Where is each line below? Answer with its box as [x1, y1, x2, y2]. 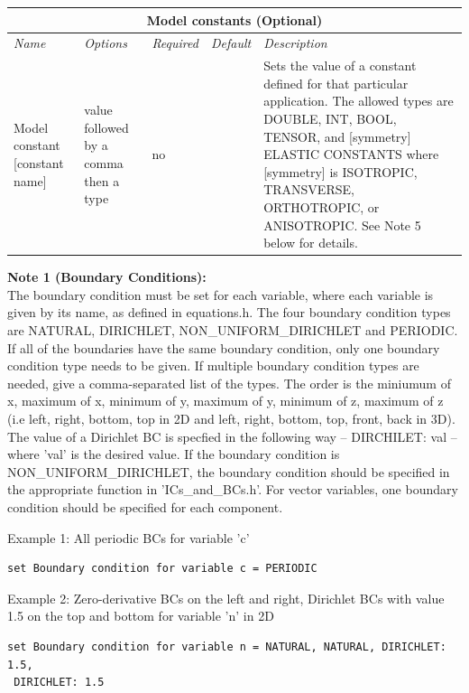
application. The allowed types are [263, 91, 454, 110]
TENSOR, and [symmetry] [263, 126, 411, 145]
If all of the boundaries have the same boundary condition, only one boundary [7, 338, 440, 357]
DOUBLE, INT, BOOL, [263, 108, 397, 127]
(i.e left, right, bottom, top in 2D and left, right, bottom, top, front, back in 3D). [7, 408, 455, 427]
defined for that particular [263, 73, 409, 92]
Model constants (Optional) [146, 10, 323, 29]
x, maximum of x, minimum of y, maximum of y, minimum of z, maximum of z [7, 391, 444, 410]
